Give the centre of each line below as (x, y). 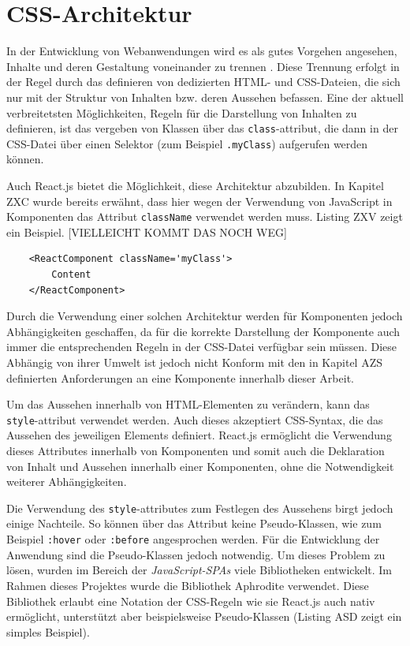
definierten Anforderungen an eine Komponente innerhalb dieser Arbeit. (180, 377)
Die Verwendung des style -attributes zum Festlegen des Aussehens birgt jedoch (200, 508)
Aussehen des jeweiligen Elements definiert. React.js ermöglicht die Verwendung (199, 435)
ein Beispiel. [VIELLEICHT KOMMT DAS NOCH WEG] (147, 232)
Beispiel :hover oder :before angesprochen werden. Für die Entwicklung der (193, 539)
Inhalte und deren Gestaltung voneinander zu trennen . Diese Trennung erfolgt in (203, 66)
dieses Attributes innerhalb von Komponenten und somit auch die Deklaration (196, 451)
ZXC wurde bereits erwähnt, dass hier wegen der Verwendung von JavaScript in (199, 201)
